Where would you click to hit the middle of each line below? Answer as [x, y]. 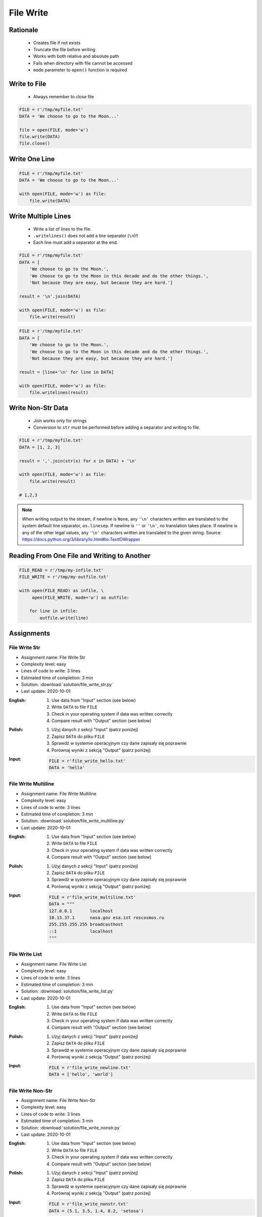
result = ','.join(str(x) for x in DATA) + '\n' [78, 461]
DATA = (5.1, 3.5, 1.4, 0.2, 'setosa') [96, 1211]
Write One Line [32, 159]
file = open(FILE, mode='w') [54, 130]
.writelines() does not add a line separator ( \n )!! [86, 236]
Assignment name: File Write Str [53, 657]
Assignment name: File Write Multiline [59, 793]
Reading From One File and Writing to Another [80, 556]
